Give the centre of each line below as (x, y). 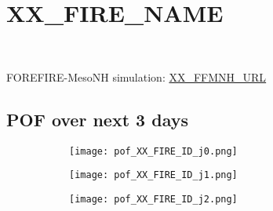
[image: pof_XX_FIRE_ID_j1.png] (153, 175)
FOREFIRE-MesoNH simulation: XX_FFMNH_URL (136, 76)
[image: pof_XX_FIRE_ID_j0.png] (153, 151)
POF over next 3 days (97, 119)
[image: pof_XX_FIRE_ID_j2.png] (153, 199)
